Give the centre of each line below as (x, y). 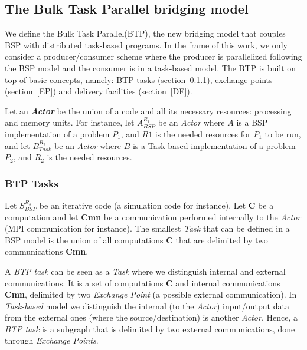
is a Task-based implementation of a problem (214, 145)
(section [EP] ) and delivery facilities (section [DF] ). (99, 91)
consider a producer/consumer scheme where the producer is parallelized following (153, 56)
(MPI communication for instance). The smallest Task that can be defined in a (147, 228)
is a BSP (252, 122)
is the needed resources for (203, 133)
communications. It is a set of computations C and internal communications (143, 283)
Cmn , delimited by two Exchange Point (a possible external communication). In (151, 294)
